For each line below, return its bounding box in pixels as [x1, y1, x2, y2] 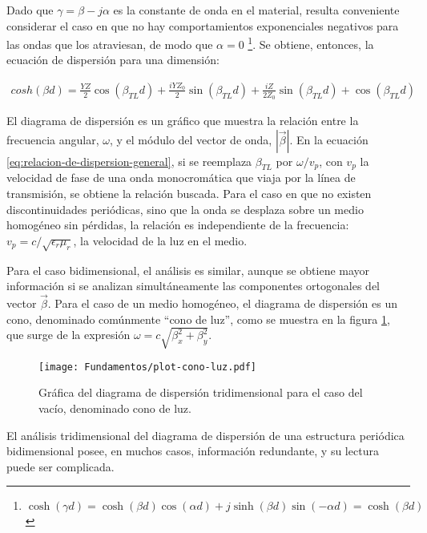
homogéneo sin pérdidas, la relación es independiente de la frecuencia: [6, 216, 349, 233]
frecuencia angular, [6, 131, 99, 147]
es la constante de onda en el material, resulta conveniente [113, 2, 400, 18]
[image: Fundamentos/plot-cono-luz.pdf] [38, 361, 257, 373]
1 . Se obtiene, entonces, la [248, 34, 374, 52]
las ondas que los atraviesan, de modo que [6, 35, 213, 52]
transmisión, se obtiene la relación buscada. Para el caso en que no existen [6, 185, 372, 201]
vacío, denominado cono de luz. [38, 399, 191, 416]
